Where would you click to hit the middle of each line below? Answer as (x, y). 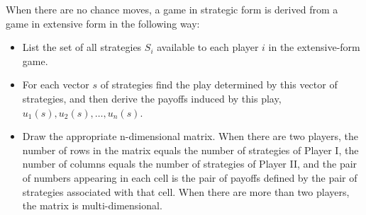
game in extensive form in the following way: (103, 23)
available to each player (208, 47)
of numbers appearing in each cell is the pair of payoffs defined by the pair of (190, 177)
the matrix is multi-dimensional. (92, 205)
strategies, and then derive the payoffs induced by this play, (152, 98)
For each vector (56, 85)
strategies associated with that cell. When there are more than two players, (186, 191)
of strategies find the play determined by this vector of (219, 85)
